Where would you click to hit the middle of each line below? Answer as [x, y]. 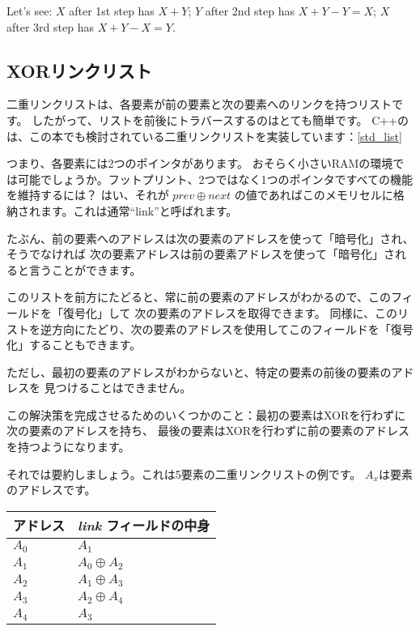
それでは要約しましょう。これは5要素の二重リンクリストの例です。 [184, 473]
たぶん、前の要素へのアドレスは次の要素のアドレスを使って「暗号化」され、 [210, 238]
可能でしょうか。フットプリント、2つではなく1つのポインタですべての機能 [215, 179]
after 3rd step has [50, 26]
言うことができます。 [85, 269]
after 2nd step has [250, 11]
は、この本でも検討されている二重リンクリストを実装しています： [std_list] [204, 136]
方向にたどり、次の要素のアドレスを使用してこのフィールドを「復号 [232, 328]
